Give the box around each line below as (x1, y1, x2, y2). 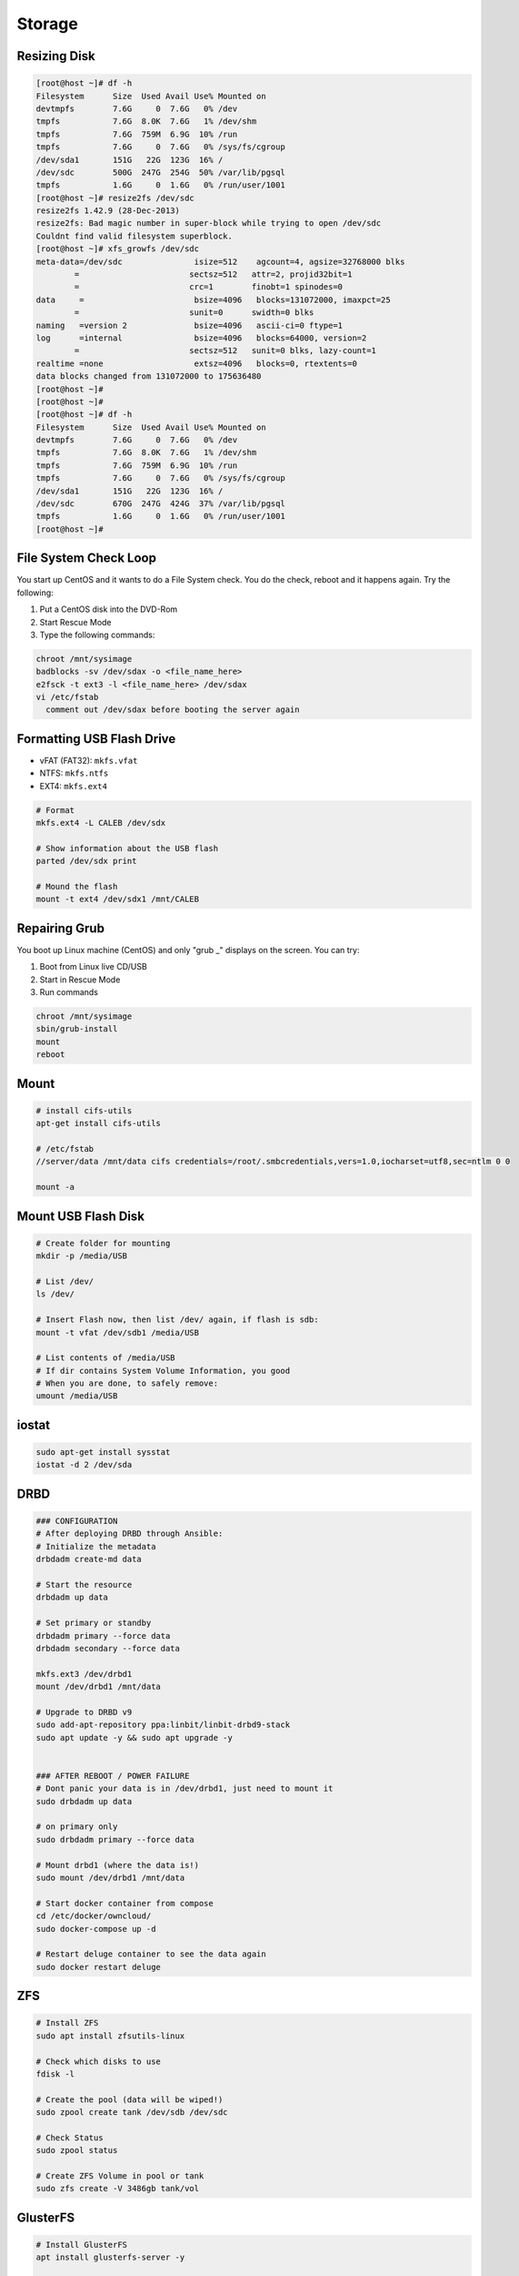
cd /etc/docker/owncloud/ (35, 1911, 152, 1921)
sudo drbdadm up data (35, 1796, 133, 1806)
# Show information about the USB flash (35, 843, 218, 853)
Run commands (39, 987, 99, 998)
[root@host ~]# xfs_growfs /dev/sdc (35, 244, 200, 254)
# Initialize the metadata (35, 1541, 156, 1551)
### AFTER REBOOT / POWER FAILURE (35, 1771, 190, 1781)
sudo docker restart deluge (35, 1962, 161, 1972)
